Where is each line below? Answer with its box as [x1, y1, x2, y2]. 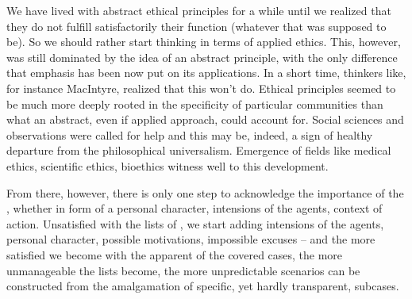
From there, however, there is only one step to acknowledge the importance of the [6, 184, 404, 201]
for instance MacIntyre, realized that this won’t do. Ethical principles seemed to [6, 79, 396, 96]
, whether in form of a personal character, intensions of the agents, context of [6, 200, 383, 217]
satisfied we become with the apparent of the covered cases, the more [6, 246, 343, 263]
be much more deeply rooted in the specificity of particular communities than [6, 95, 383, 112]
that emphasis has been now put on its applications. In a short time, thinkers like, [6, 64, 406, 81]
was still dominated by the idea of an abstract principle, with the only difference [6, 48, 398, 65]
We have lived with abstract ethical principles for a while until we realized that [6, 2, 391, 18]
